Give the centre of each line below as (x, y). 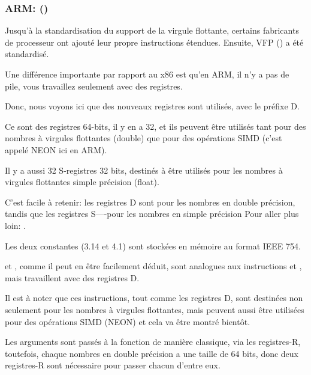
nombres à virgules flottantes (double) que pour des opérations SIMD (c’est (144, 138)
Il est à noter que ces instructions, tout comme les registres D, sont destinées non (154, 298)
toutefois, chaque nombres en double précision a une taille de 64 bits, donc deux (152, 353)
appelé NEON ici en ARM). (56, 149)
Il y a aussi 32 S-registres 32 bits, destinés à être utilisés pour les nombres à (144, 170)
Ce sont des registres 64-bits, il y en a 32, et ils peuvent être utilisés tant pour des (155, 126)
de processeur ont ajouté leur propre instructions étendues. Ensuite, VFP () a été (154, 42)
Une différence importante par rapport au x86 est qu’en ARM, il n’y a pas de (147, 74)
